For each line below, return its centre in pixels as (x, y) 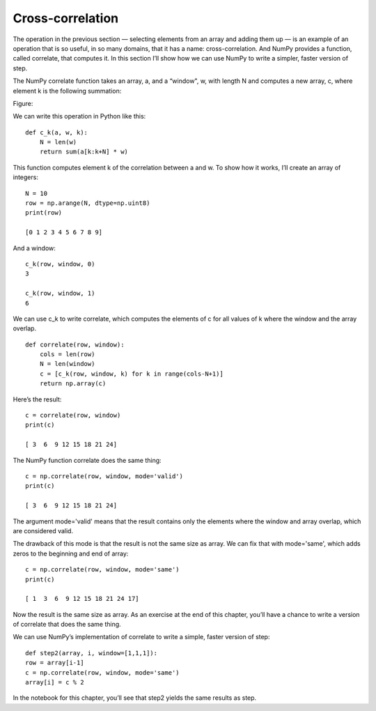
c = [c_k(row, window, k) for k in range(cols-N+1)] (132, 374)
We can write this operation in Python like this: (79, 116)
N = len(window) (67, 364)
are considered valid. (43, 530)
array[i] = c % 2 (55, 682)
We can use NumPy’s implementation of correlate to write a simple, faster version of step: (141, 637)
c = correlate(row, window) (73, 415)
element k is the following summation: (67, 91)
